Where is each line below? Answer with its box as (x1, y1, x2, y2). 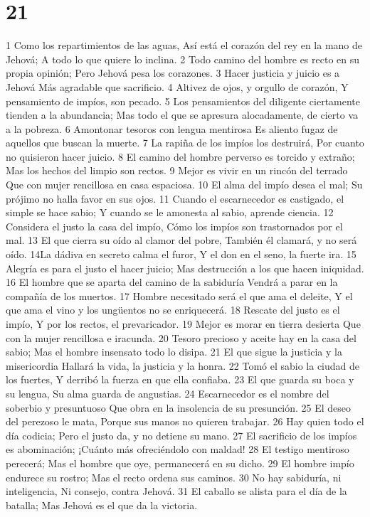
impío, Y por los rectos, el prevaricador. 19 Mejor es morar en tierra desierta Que (6, 316, 361, 331)
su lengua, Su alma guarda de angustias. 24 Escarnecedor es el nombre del (6, 385, 329, 400)
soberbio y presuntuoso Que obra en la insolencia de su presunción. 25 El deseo (6, 400, 351, 415)
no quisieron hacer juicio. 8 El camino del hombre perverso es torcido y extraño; (6, 149, 355, 164)
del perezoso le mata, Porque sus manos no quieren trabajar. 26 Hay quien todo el (6, 414, 364, 429)
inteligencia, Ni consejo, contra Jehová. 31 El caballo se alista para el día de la (6, 484, 347, 499)
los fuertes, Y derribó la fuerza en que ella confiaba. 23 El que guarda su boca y (6, 372, 354, 387)
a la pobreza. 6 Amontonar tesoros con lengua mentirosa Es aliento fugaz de (6, 121, 338, 136)
